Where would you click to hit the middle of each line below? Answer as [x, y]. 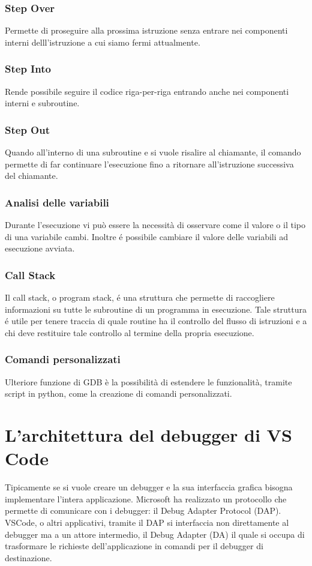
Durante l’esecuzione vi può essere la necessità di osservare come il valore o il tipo [155, 225]
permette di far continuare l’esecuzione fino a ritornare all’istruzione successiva [149, 164]
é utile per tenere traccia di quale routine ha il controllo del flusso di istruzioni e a [156, 321]
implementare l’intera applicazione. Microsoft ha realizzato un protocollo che [146, 498]
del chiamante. [31, 176]
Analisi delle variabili [57, 202]
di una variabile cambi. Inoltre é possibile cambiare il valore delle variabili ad [147, 236]
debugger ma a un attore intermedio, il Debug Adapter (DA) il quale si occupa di [155, 534]
